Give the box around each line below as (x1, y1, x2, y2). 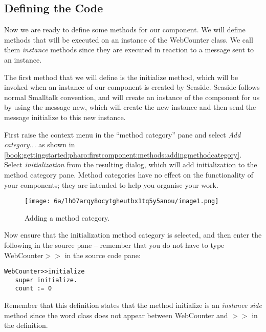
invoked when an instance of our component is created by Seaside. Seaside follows (4, 82, 260, 92)
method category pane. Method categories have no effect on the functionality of (4, 169, 254, 180)
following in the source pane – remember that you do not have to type (4, 239, 225, 250)
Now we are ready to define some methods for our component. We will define (4, 24, 246, 35)
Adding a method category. (25, 212, 110, 223)
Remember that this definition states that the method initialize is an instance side (4, 300, 262, 310)
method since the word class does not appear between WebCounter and (4, 309, 228, 320)
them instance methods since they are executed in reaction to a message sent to (4, 44, 254, 55)
